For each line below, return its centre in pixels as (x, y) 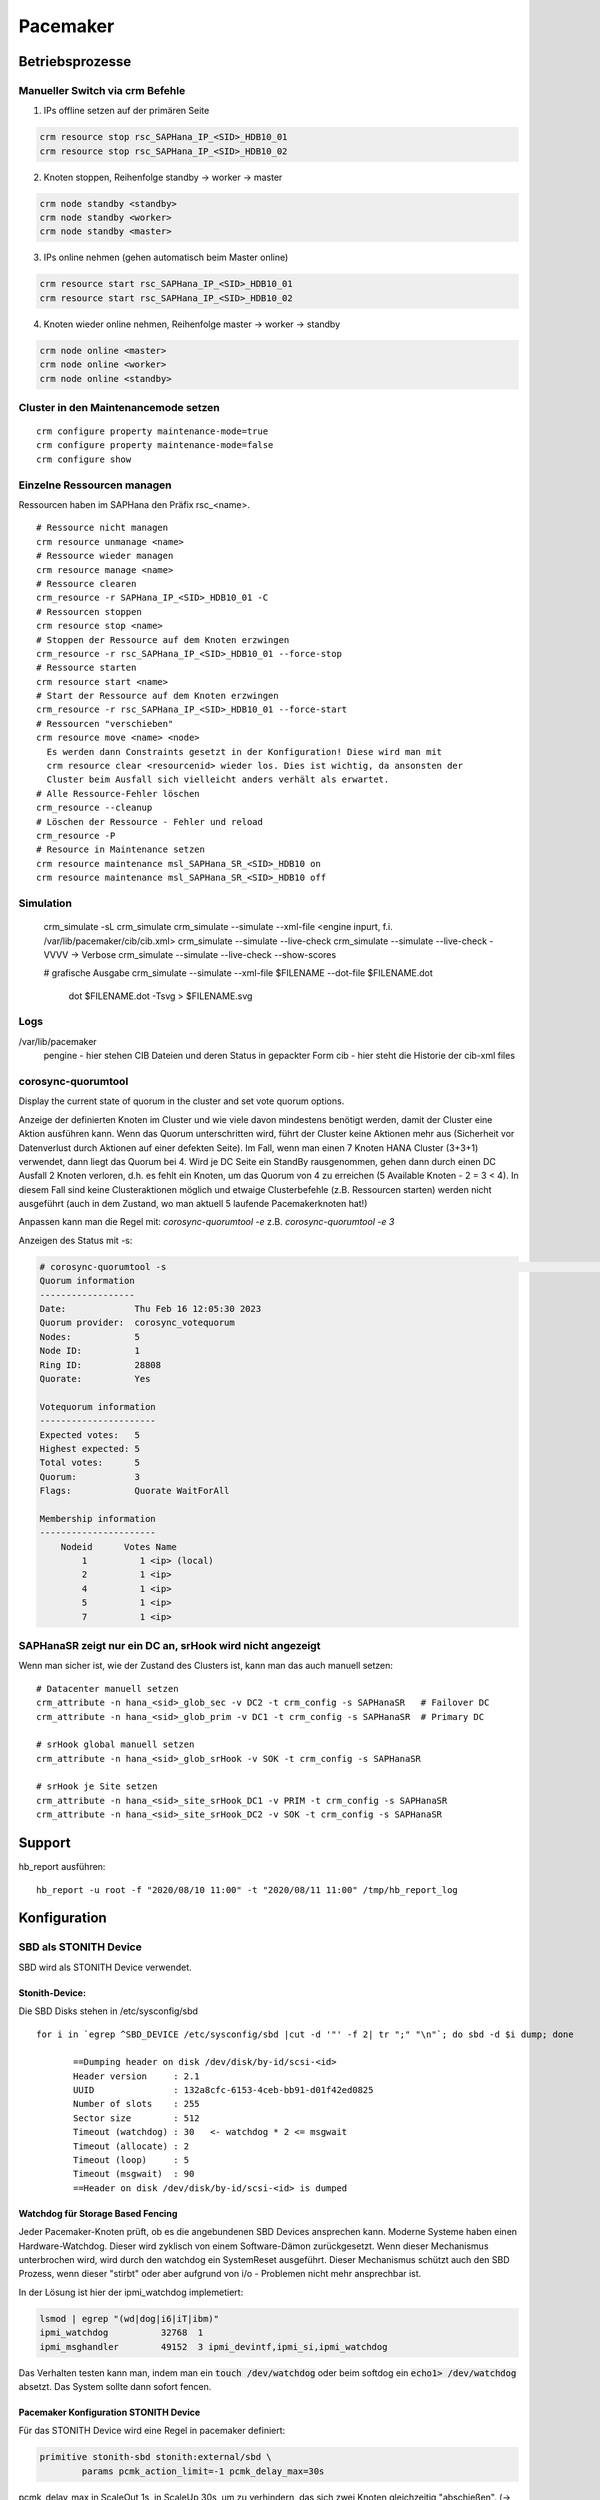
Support (44, 1843)
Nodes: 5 (89, 1336)
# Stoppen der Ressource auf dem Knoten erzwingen (163, 639)
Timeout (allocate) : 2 (131, 2146)
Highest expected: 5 (89, 1448)
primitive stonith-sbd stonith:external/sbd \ (155, 2457)
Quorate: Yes (95, 1378)
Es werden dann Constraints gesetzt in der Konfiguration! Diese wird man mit (244, 751)
